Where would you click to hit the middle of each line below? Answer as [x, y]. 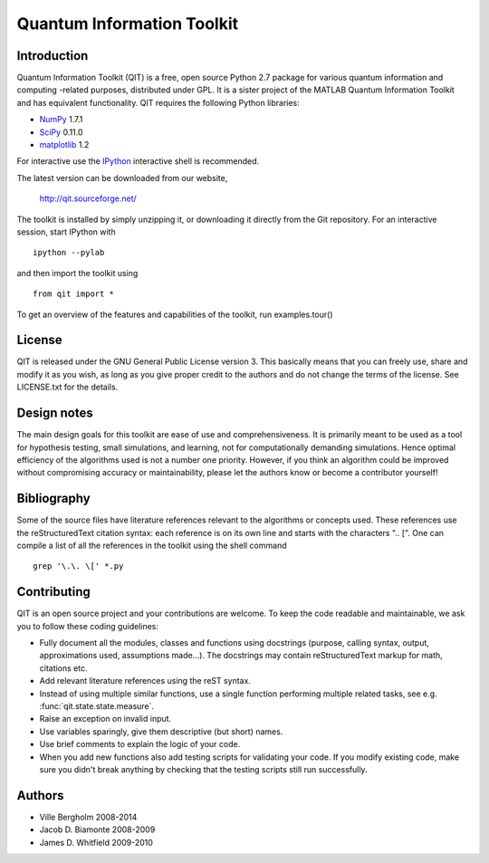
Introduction [53, 56]
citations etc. [63, 668]
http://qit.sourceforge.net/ [88, 198]
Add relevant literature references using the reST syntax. [145, 681]
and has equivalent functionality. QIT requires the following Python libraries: [158, 102]
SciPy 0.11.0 [61, 132]
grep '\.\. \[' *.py [78, 566]
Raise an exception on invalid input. [105, 719]
